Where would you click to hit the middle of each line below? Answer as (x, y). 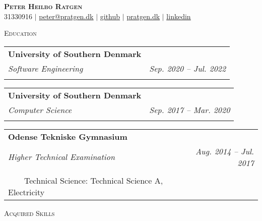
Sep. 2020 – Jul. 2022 (188, 68)
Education (20, 33)
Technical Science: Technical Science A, (94, 180)
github (110, 16)
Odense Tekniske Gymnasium (68, 136)
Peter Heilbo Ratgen (43, 6)
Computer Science (40, 109)
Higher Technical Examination (61, 157)
